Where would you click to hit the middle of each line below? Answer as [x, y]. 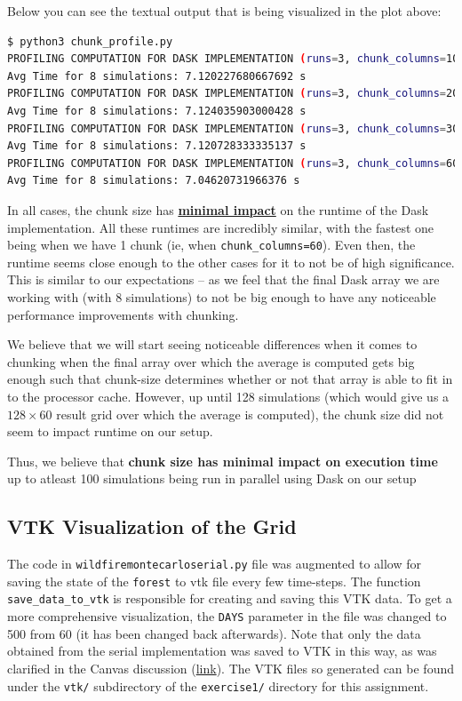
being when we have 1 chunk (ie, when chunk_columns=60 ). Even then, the [211, 245]
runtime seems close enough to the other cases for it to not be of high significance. [231, 262]
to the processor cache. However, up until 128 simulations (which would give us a [228, 396]
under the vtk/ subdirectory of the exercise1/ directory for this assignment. [218, 685]
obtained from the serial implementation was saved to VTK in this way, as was [222, 651]
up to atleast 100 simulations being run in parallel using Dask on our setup [212, 478]
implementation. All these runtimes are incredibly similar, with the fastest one [221, 227]
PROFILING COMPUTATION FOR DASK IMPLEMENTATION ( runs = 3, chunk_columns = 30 [233, 128]
